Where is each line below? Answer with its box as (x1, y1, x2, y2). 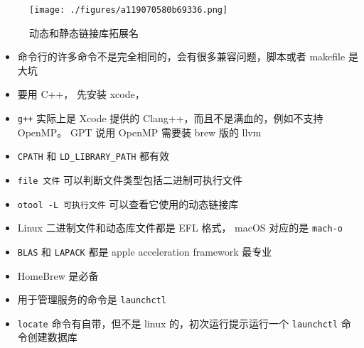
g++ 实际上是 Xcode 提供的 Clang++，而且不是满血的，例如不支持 (17, 111, 323, 126)
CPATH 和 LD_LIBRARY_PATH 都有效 (17, 148, 169, 163)
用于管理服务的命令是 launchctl (17, 292, 166, 307)
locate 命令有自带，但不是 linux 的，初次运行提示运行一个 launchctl (17, 315, 338, 330)
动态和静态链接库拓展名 (29, 25, 139, 40)
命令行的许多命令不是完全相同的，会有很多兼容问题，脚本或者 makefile (17, 49, 346, 64)
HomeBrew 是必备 (17, 268, 99, 283)
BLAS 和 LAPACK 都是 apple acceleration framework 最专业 (17, 244, 272, 259)
